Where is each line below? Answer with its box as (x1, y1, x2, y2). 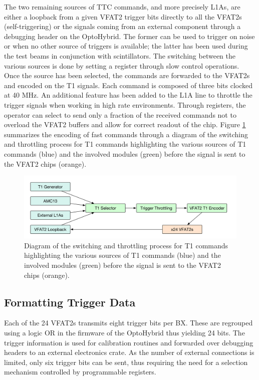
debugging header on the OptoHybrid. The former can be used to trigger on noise (4, 31, 255, 41)
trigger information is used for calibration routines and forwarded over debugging (4, 337, 253, 347)
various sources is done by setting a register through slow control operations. (4, 60, 239, 71)
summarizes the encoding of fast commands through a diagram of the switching (4, 129, 248, 139)
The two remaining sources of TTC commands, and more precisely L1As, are (4, 2, 240, 12)
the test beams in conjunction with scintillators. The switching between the (4, 50, 236, 61)
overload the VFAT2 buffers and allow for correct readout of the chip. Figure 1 (4, 119, 246, 130)
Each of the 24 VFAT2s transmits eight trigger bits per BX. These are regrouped (4, 317, 253, 328)
